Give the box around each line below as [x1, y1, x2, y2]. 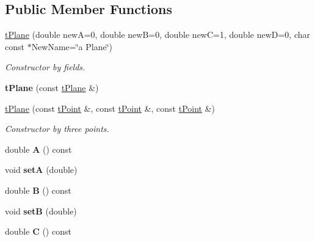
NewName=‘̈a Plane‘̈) [31, 40, 113, 53]
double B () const [5, 183, 71, 196]
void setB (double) [5, 204, 77, 217]
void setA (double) [5, 163, 78, 176]
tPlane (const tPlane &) [5, 81, 99, 94]
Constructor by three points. [5, 122, 109, 135]
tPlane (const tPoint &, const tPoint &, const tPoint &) [5, 101, 215, 114]
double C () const [5, 225, 71, 238]
